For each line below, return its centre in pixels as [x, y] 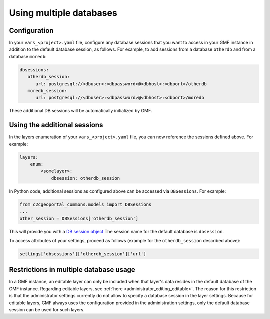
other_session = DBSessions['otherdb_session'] [79, 218]
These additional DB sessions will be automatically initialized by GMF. [81, 111]
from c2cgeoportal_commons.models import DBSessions [86, 204]
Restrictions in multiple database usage [72, 270]
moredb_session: [47, 91]
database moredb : [28, 56]
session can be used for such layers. [47, 310]
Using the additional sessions [56, 125]
